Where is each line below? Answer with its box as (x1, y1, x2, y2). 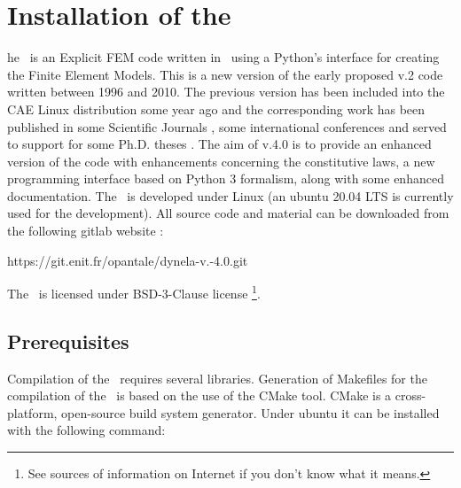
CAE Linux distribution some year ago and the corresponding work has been (7, 99, 426, 118)
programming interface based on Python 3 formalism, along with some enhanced (7, 169, 444, 188)
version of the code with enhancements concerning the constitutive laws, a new (7, 151, 435, 170)
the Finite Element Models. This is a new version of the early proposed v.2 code (7, 65, 443, 83)
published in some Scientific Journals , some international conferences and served (7, 117, 447, 136)
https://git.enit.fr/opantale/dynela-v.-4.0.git (7, 251, 248, 269)
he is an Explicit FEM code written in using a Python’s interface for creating (7, 48, 440, 66)
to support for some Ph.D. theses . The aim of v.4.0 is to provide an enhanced (7, 135, 432, 153)
